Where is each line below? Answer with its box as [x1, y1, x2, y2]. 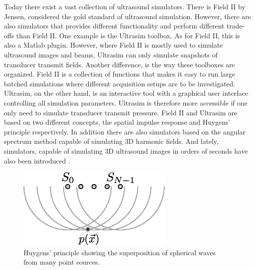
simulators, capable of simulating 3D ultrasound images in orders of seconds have [4, 145, 248, 156]
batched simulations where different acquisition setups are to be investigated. [4, 78, 235, 88]
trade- [227, 21, 245, 31]
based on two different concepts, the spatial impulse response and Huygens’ [4, 117, 230, 127]
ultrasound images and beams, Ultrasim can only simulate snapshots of [4, 49, 218, 59]
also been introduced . [4, 155, 71, 165]
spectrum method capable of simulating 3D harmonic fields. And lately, [4, 136, 219, 146]
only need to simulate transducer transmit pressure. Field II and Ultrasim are [4, 107, 237, 117]
